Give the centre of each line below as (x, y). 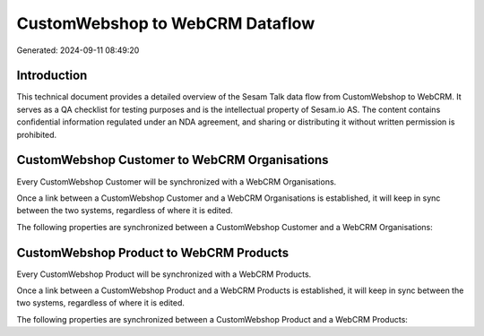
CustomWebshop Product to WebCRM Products (153, 252)
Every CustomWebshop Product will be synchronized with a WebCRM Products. (164, 274)
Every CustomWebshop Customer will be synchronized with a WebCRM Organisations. (177, 181)
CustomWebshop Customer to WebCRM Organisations (173, 160)
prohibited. (37, 134)
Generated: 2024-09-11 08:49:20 (78, 50)
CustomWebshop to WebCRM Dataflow (166, 23)
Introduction (52, 76)
